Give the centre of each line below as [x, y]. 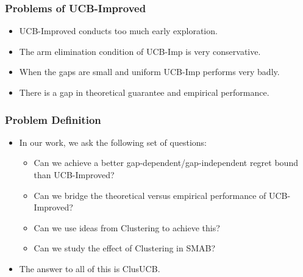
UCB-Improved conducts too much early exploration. [118, 31]
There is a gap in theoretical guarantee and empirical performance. [144, 92]
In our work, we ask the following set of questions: [113, 142]
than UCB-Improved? [74, 174]
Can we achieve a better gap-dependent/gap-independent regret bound [166, 163]
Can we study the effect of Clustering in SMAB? [125, 248]
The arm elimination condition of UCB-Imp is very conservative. [140, 51]
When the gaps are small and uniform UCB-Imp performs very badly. [149, 72]
